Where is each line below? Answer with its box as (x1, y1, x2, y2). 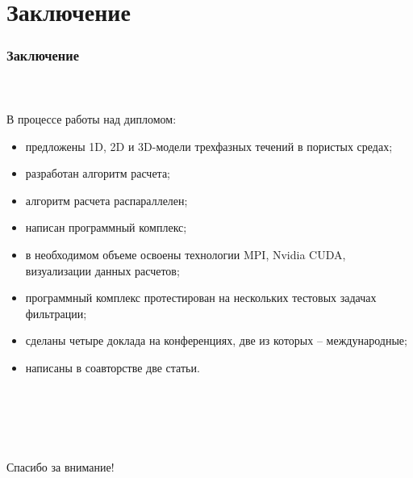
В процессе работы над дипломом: (6, 111, 177, 128)
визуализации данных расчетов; (25, 262, 180, 279)
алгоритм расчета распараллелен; (25, 191, 188, 208)
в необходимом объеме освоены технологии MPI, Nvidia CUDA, (25, 245, 346, 262)
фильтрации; (25, 304, 87, 321)
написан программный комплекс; (25, 219, 187, 236)
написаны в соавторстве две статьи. (25, 358, 200, 375)
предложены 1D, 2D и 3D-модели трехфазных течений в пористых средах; (25, 137, 393, 154)
